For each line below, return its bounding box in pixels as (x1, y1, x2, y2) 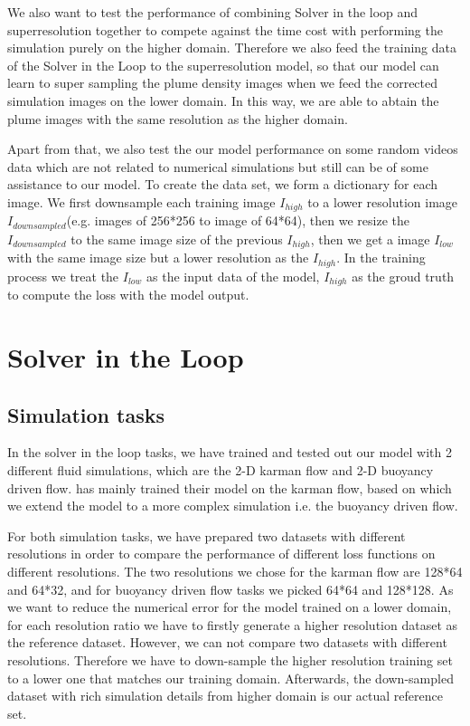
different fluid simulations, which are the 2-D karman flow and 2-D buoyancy (7, 460, 434, 479)
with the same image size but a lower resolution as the (7, 248, 309, 267)
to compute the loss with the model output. (7, 285, 249, 304)
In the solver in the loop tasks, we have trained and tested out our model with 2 (7, 443, 452, 462)
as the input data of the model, (146, 266, 320, 285)
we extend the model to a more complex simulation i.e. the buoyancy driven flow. (7, 496, 458, 515)
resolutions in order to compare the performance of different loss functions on (7, 544, 436, 563)
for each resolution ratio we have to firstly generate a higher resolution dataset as (7, 615, 458, 634)
